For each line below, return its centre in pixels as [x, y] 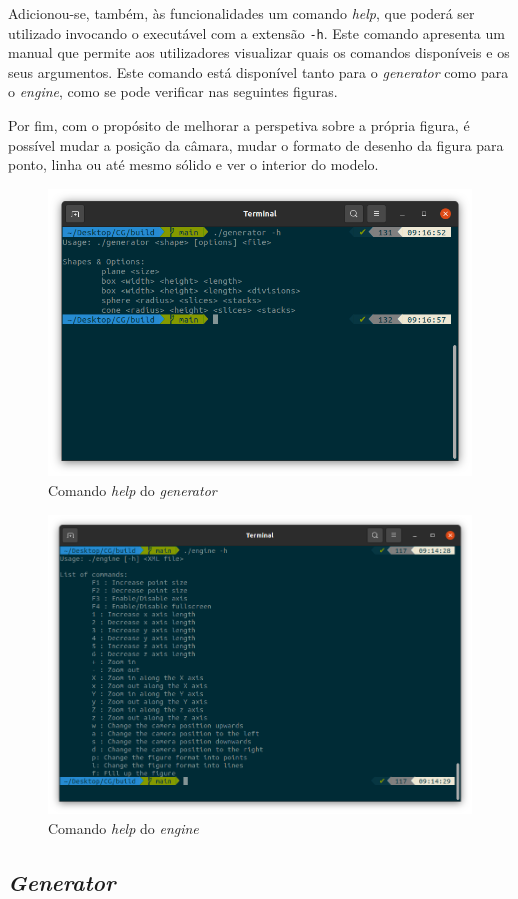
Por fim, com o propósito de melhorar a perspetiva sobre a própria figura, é [239, 125]
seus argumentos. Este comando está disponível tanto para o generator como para [258, 71]
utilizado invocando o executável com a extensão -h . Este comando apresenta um [256, 32]
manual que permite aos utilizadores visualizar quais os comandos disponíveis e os [259, 52]
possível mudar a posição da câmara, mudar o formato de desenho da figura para [256, 144]
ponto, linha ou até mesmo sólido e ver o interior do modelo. [193, 164]
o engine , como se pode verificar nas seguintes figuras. [173, 91]
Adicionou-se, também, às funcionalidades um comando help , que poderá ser [241, 13]
